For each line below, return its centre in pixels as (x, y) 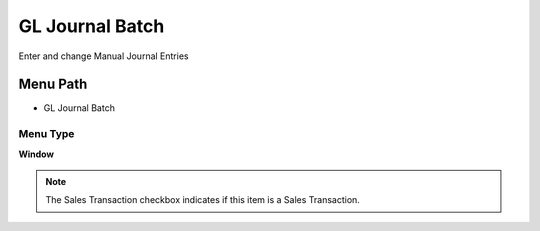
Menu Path (53, 84)
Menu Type (46, 134)
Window (36, 154)
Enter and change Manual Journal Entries (103, 56)
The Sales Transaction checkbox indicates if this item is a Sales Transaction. (202, 200)
